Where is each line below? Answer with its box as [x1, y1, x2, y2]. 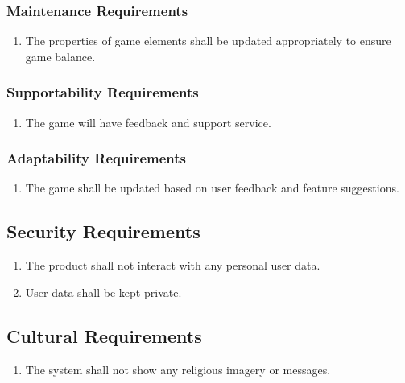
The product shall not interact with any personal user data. [25, 257, 320, 274]
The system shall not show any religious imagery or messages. [25, 360, 331, 377]
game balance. [25, 47, 96, 64]
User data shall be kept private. [25, 283, 182, 300]
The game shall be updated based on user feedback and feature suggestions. [25, 179, 399, 196]
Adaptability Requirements [6, 148, 186, 168]
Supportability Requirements [6, 82, 199, 102]
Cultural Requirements [6, 323, 202, 348]
